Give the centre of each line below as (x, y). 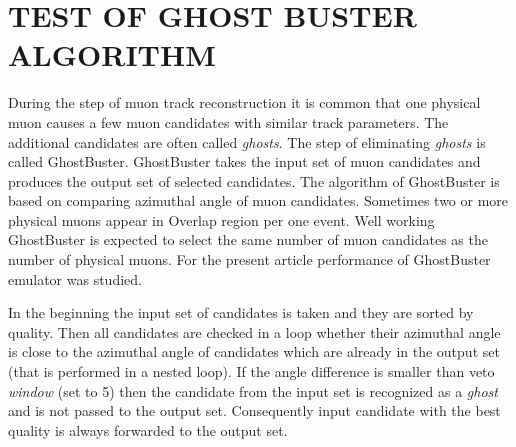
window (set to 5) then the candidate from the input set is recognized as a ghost (253, 390)
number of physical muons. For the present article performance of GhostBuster (249, 259)
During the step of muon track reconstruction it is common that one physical (244, 102)
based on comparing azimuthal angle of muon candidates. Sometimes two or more (258, 200)
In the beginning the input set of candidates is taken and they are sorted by (241, 312)
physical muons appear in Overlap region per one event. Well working (221, 219)
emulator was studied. (75, 278)
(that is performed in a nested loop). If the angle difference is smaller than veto (251, 371)
